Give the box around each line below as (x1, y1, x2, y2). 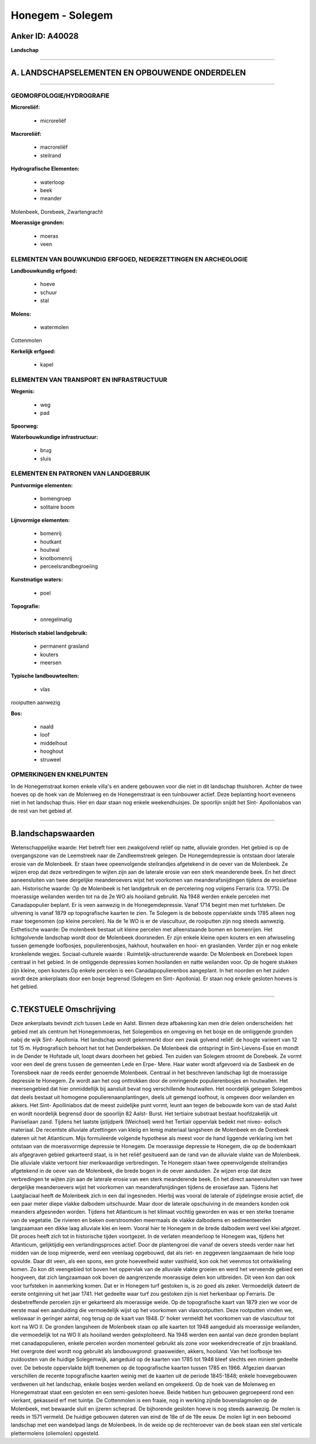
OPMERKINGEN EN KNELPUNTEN (11, 770, 108, 779)
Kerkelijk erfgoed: (11, 347, 56, 354)
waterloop (40, 179, 65, 186)
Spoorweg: (11, 422, 39, 430)
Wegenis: (11, 388, 35, 395)
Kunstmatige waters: (11, 576, 63, 583)
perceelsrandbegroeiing (40, 562, 98, 569)
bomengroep (40, 495, 71, 502)
